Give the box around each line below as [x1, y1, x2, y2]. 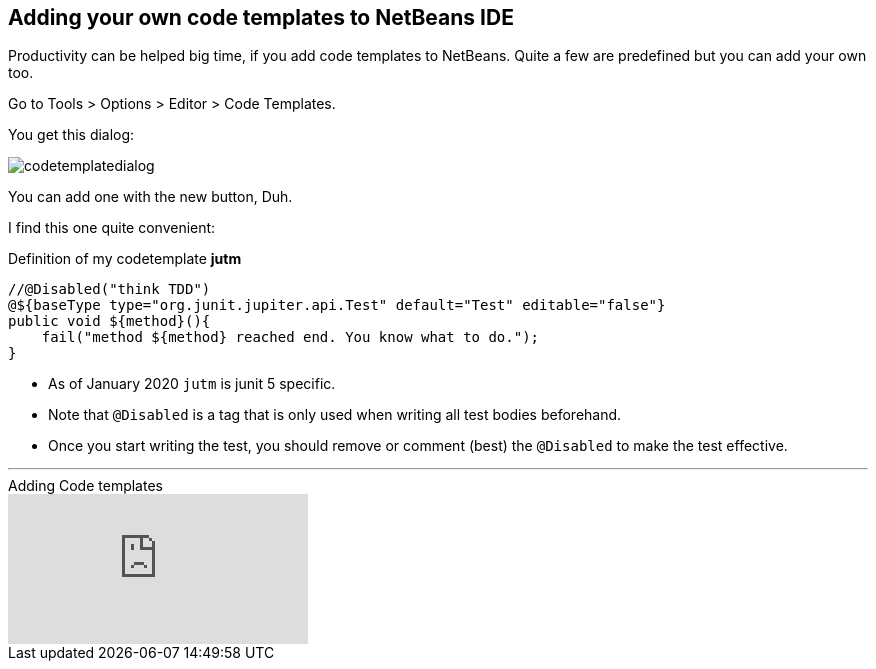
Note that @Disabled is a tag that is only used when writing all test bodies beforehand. [48, 406, 622, 424]
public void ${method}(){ [8, 313, 211, 330]
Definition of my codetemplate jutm [8, 250, 242, 268]
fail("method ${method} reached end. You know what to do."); [41, 329, 540, 346]
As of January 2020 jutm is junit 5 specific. [48, 375, 336, 393]
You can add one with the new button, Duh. [8, 188, 293, 206]
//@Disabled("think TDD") [8, 281, 211, 298]
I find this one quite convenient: [8, 219, 216, 237]
